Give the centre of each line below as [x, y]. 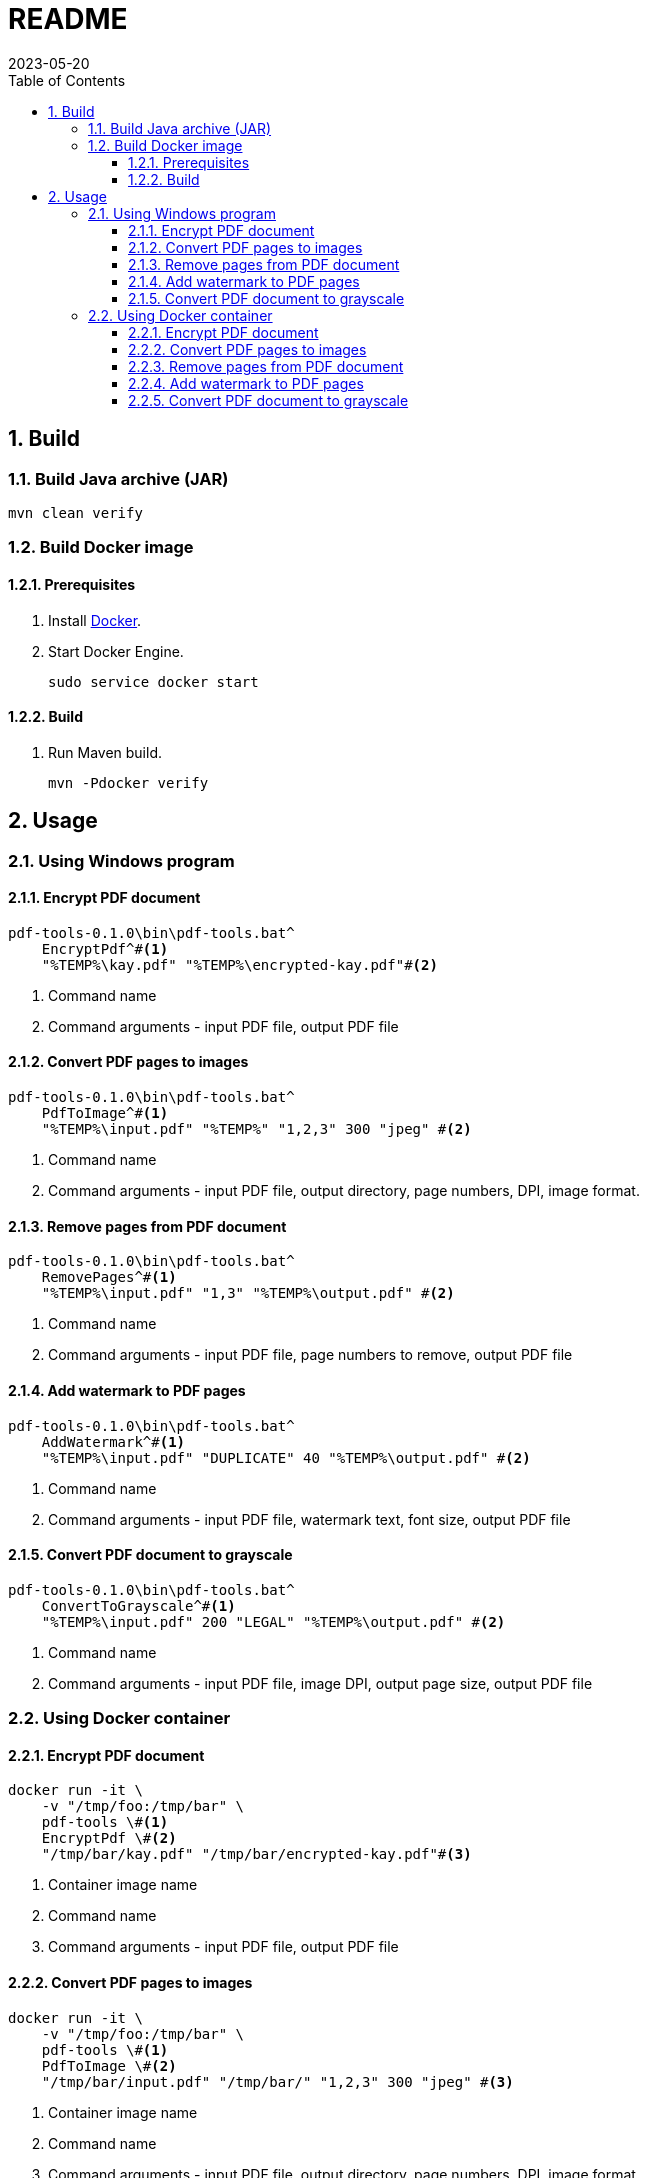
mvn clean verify [75, 512]
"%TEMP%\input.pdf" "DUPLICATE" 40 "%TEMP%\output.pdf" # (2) [286, 1457]
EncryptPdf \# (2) [109, 1838]
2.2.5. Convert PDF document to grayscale [268, 400]
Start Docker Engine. [116, 651]
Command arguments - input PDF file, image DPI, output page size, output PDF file [320, 1683]
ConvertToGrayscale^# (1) [138, 1605]
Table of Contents [67, 80]
